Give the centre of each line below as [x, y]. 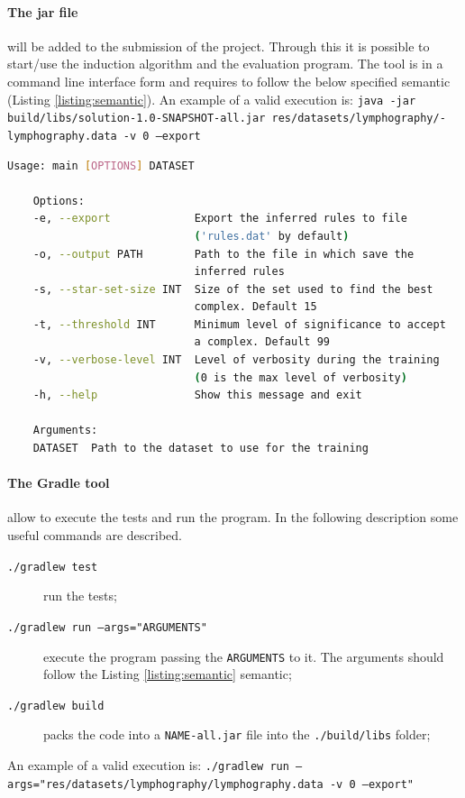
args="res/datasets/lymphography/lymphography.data [165, 784]
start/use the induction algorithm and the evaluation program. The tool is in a [225, 64]
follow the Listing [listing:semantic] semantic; [168, 674]
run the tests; [80, 596]
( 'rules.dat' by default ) [272, 236]
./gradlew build [56, 706]
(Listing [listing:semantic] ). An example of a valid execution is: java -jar [212, 99]
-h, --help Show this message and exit [197, 395]
